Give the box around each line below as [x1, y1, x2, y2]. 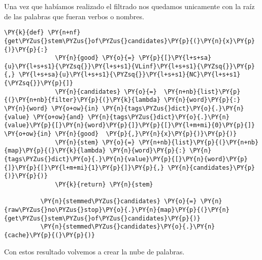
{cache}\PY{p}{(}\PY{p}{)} [4, 231, 95, 239]
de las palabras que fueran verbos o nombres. [4, 11, 144, 21]
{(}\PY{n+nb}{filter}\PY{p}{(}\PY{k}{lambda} [4, 96, 160, 104]
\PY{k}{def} [4, 29, 44, 36]
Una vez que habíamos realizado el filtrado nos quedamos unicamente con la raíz [4, 1, 255, 11]
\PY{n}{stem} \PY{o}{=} [55, 138, 135, 146]
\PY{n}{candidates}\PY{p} [168, 164, 255, 171]
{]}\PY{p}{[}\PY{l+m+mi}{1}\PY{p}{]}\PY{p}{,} [4, 164, 164, 171]
